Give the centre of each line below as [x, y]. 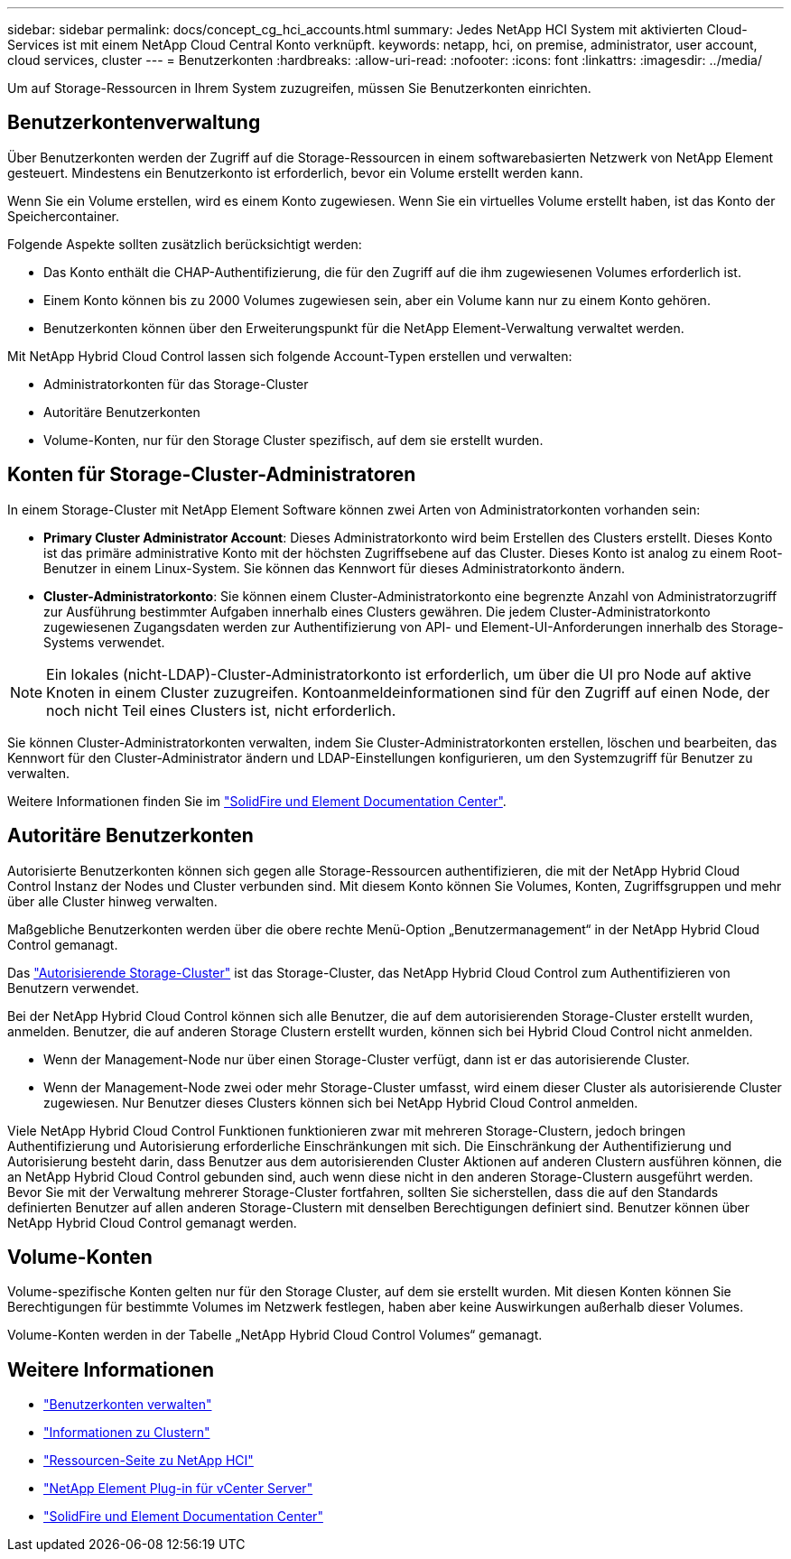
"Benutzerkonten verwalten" [128, 1405]
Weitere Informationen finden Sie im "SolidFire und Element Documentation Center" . [257, 801]
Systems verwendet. [104, 642]
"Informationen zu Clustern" [127, 1433]
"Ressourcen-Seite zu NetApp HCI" [149, 1461]
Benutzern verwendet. [73, 988]
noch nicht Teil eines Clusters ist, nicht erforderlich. [221, 710]
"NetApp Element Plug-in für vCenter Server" [178, 1489]
